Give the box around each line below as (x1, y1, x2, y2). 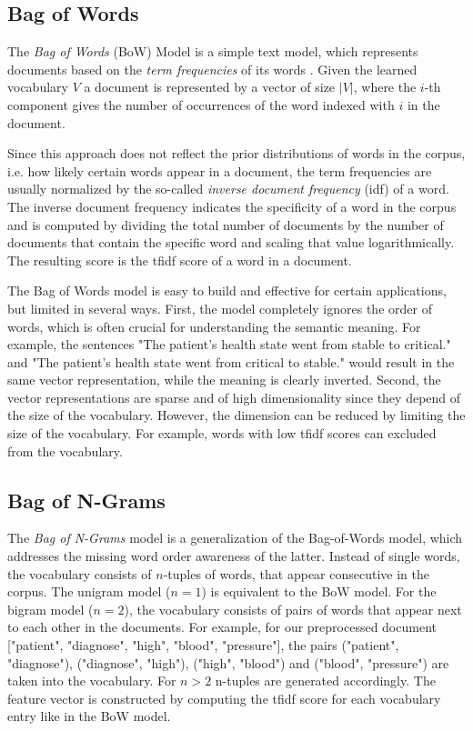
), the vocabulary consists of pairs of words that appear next (124, 599, 462, 618)
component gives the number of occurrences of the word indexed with (7, 95, 395, 114)
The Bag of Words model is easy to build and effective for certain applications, (7, 281, 447, 300)
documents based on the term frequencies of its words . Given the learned (7, 59, 418, 78)
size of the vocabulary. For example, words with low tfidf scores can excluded (7, 424, 437, 443)
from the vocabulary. (7, 441, 123, 460)
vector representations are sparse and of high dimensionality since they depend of (7, 387, 461, 406)
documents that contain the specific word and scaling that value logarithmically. (7, 233, 455, 252)
